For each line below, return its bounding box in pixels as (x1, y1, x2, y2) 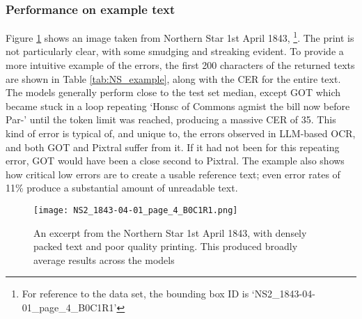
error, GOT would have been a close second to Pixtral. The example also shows (6, 153, 345, 168)
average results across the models (33, 252, 175, 267)
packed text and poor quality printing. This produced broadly (33, 239, 298, 254)
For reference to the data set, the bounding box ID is (22, 286, 249, 301)
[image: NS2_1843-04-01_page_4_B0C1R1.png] (33, 205, 238, 215)
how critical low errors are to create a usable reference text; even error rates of (6, 166, 340, 181)
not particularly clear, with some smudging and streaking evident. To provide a (6, 44, 344, 59)
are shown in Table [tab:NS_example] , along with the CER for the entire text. (6, 71, 341, 86)
